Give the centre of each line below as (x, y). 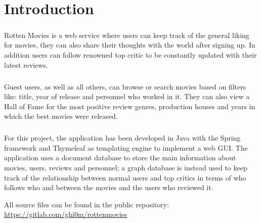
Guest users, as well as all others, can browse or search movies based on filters (125, 86)
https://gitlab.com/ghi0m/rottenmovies (66, 214)
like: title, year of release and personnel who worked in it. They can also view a (127, 96)
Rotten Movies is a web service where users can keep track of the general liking (127, 35)
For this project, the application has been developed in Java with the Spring (122, 138)
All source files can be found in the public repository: (86, 204)
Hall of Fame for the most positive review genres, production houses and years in (130, 106)
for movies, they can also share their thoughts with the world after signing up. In (130, 45)
